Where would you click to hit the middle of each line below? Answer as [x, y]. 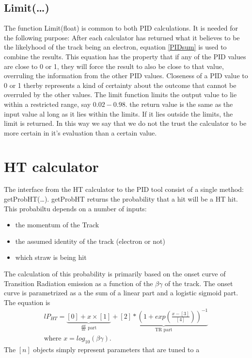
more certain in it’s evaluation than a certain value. [80, 132]
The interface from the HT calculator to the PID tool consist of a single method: [124, 189]
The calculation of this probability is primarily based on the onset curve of [115, 274]
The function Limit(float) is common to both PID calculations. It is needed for [121, 28]
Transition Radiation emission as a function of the [79, 283]
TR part [164, 330]
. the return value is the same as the [179, 104]
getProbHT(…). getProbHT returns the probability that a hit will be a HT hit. [121, 199]
